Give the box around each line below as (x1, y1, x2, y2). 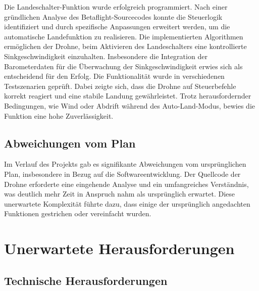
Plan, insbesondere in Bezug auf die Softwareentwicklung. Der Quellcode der (4, 168, 241, 179)
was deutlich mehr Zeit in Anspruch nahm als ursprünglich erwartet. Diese (4, 188, 235, 199)
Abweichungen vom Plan (4, 135, 136, 151)
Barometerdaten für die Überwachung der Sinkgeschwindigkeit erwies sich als (4, 61, 243, 71)
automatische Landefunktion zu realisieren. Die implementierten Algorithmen (4, 31, 243, 41)
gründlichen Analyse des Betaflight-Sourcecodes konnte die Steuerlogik (4, 11, 223, 22)
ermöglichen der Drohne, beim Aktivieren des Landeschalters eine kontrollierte (4, 41, 247, 52)
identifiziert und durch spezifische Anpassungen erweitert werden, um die (4, 21, 230, 32)
